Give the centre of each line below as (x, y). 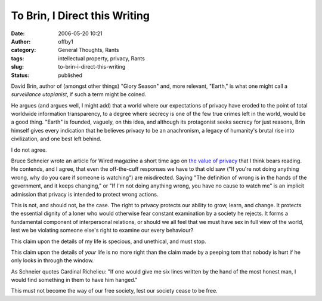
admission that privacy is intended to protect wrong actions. (85, 194)
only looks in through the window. (52, 260)
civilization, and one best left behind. (56, 139)
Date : (18, 33)
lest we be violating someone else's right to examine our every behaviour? (102, 231)
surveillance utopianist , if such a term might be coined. (79, 94)
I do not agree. (29, 150)
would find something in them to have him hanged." (74, 280)
